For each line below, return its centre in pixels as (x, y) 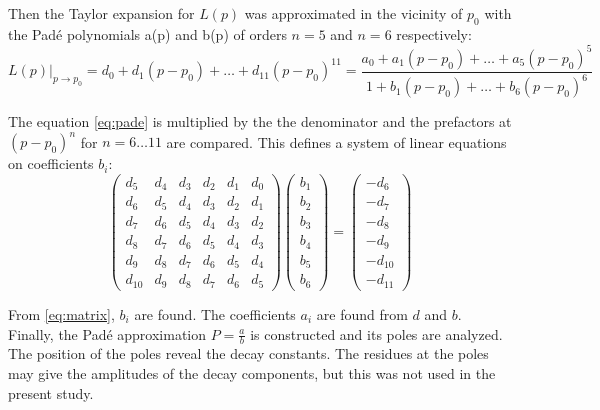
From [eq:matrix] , (61, 313)
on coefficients (51, 163)
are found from (362, 313)
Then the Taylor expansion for (101, 13)
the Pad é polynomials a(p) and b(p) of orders (147, 33)
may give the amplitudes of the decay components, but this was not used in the (252, 372)
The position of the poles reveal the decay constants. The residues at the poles (248, 353)
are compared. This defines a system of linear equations (336, 141)
